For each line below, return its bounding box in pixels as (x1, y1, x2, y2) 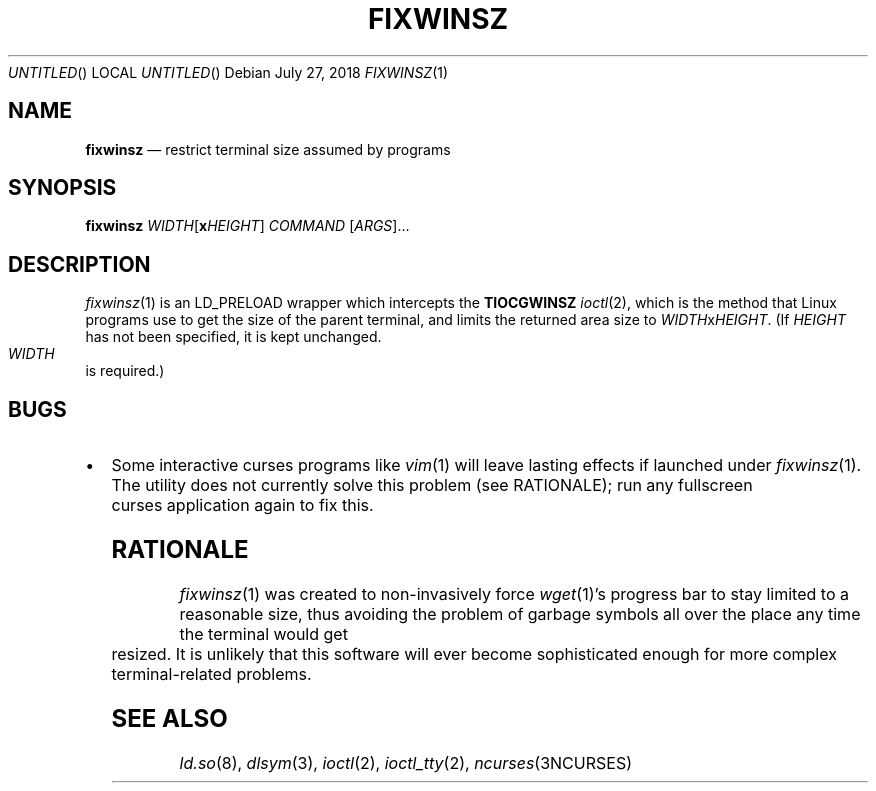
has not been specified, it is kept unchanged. (85, 328, 382, 346)
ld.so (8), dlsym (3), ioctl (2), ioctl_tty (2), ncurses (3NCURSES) (179, 752, 632, 773)
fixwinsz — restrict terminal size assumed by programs (85, 140, 451, 158)
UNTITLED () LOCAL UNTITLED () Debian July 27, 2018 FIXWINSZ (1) (8, 63, 449, 81)
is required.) (85, 362, 165, 380)
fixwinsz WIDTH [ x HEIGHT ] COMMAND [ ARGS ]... (85, 217, 410, 235)
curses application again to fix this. (111, 495, 374, 516)
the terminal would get (179, 623, 348, 644)
